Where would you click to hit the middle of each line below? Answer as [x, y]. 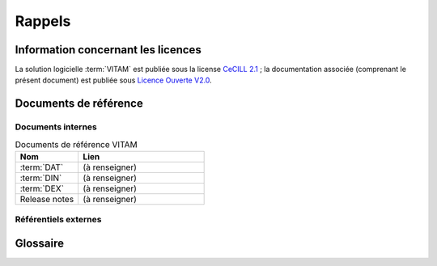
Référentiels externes [58, 220]
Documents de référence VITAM [76, 144]
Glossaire [40, 243]
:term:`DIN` [41, 178]
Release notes [47, 199]
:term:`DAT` [42, 167]
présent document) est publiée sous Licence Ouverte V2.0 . [113, 80]
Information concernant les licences [108, 50]
